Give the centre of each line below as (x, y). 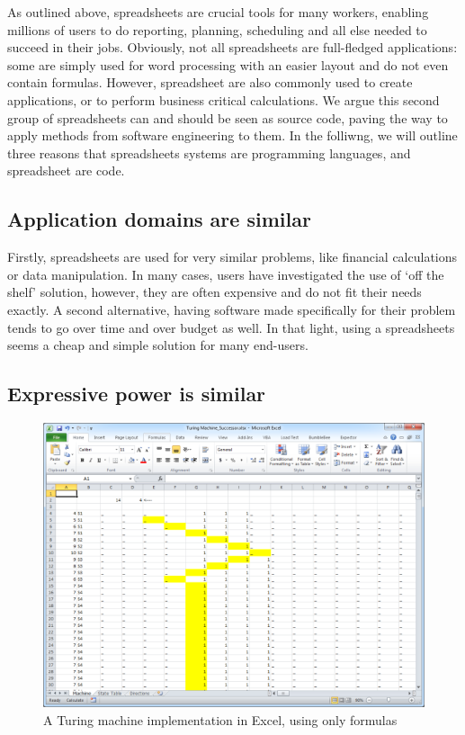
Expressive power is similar (137, 394)
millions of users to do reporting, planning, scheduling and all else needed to (217, 29)
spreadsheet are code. (66, 170)
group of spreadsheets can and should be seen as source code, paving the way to (228, 117)
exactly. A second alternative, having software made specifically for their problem (232, 309)
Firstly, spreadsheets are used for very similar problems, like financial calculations (232, 257)
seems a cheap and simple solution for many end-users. (158, 345)
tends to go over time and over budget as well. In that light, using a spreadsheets (231, 327)
